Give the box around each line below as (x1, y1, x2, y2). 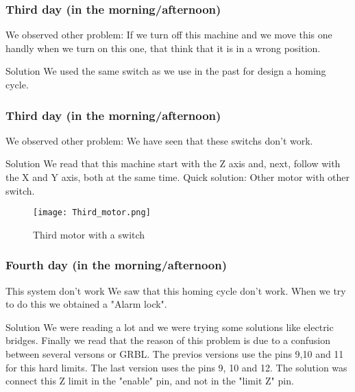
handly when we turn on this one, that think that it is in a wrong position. (5, 40, 321, 55)
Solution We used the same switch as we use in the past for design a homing (5, 64, 326, 78)
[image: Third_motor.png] (33, 208, 151, 218)
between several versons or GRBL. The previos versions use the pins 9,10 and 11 (5, 347, 344, 361)
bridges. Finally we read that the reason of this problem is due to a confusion (5, 333, 331, 347)
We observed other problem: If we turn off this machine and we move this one (5, 27, 332, 42)
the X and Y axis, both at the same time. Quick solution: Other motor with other (5, 170, 350, 184)
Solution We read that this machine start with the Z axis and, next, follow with (5, 156, 341, 171)
